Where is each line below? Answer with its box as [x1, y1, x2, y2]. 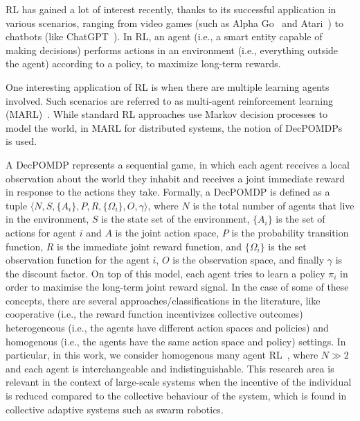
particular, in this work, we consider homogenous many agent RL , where [6, 347, 318, 362]
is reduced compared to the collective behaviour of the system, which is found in [6, 388, 347, 403]
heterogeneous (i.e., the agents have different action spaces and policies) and [6, 320, 329, 335]
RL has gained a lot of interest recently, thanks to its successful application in [6, 2, 336, 16]
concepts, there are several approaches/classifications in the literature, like [6, 293, 321, 307]
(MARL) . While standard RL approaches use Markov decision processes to [6, 107, 328, 121]
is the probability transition [231, 225, 349, 239]
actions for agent [6, 225, 77, 239]
